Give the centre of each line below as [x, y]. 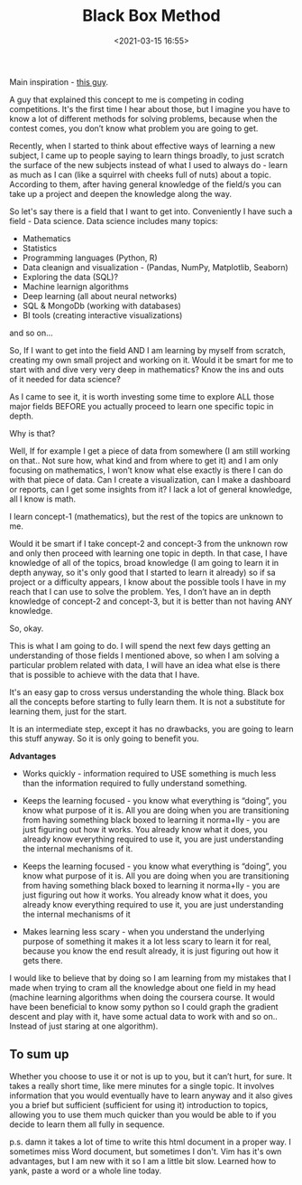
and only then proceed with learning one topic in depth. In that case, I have [149, 553]
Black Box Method [151, 16]
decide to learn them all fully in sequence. [87, 1124]
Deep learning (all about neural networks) [100, 296]
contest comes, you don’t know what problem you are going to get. [134, 128]
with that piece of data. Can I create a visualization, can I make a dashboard [150, 479]
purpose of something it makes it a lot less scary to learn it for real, [147, 941]
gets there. [42, 960]
